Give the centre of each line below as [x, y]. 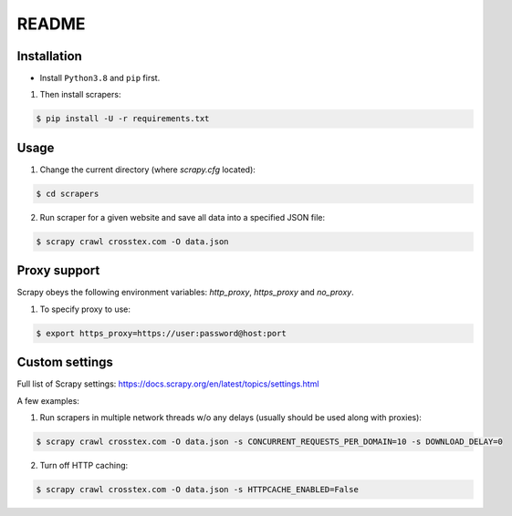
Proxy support [58, 270]
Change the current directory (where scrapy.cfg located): [147, 170]
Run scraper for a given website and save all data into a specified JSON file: [183, 217]
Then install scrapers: [80, 95]
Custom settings [65, 362]
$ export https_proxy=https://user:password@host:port [161, 333]
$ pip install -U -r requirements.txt [123, 119]
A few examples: [48, 400]
